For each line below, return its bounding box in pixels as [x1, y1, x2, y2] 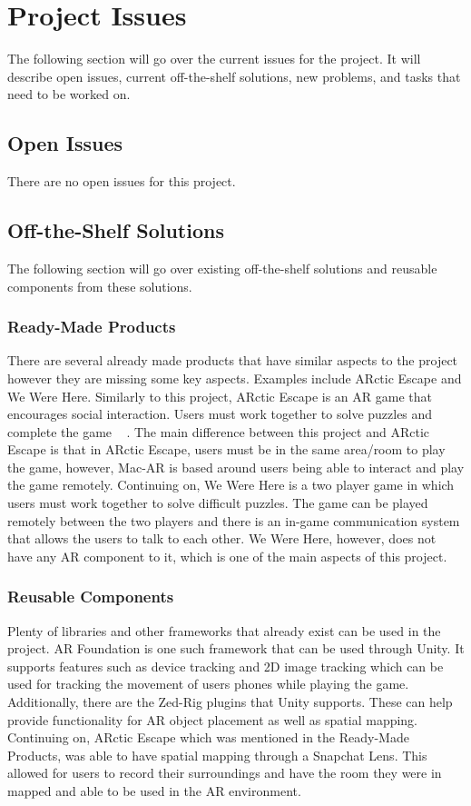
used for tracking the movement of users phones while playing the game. [7, 674, 409, 693]
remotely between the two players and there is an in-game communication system [7, 511, 460, 530]
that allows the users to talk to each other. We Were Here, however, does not [7, 529, 437, 548]
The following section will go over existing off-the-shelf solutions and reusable [7, 258, 437, 277]
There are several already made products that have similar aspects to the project [7, 351, 458, 370]
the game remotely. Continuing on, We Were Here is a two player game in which [7, 475, 455, 494]
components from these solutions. [7, 276, 192, 295]
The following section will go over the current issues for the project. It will [7, 49, 421, 68]
